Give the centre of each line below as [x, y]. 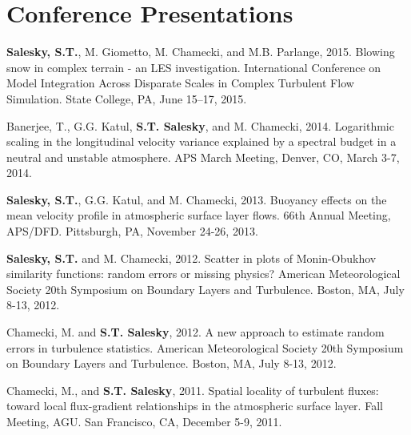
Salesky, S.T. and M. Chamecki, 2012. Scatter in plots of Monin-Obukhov [192, 258]
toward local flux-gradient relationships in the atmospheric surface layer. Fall [195, 406]
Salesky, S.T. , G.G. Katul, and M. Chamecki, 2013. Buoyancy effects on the [197, 199]
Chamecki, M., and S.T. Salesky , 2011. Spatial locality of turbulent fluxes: [193, 390]
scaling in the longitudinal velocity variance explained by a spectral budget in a [202, 141]
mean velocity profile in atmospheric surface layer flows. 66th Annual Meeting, [199, 215]
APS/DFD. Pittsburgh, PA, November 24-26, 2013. [132, 231]
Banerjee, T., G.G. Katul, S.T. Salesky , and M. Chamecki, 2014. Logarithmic [200, 125]
